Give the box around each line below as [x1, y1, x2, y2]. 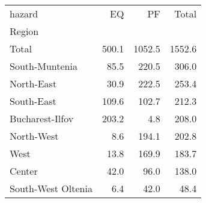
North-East [10, 77, 57, 90]
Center [10, 164, 38, 178]
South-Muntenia [10, 59, 77, 73]
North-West [10, 129, 59, 143]
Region [10, 24, 39, 38]
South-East [10, 94, 56, 108]
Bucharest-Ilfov [10, 111, 74, 125]
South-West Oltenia [10, 181, 92, 195]
